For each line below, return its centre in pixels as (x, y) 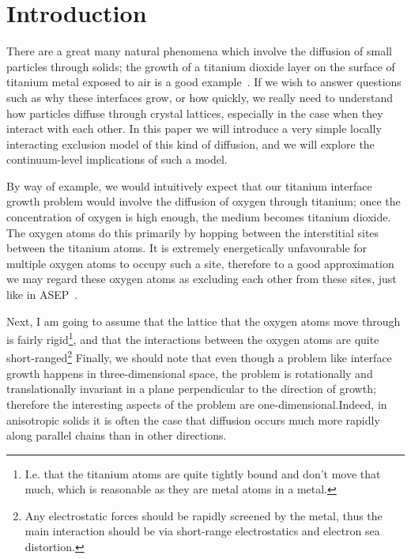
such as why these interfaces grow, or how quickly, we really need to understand (200, 97)
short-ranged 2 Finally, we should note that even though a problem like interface (199, 357)
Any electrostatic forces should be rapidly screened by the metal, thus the (204, 515)
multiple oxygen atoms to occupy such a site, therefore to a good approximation (200, 263)
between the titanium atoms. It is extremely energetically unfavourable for (187, 248)
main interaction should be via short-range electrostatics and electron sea (202, 531)
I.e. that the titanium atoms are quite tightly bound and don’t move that (203, 473)
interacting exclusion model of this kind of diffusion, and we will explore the (190, 144)
